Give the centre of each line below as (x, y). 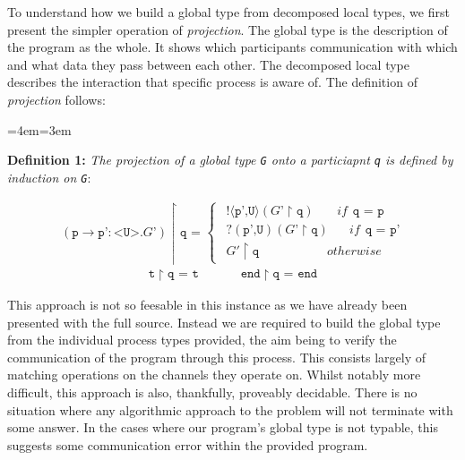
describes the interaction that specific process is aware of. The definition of (212, 82)
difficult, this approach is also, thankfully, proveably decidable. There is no (212, 392)
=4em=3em (39, 129)
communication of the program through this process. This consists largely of (217, 357)
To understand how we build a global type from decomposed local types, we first (228, 12)
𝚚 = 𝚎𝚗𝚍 (295, 274)
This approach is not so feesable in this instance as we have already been (207, 304)
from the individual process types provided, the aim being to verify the (202, 340)
